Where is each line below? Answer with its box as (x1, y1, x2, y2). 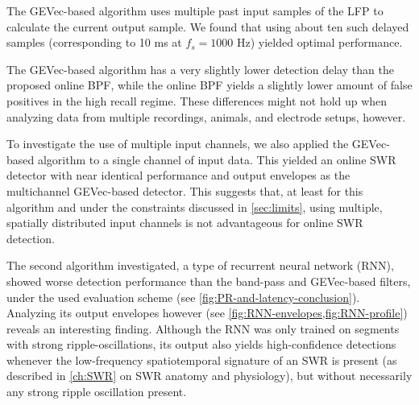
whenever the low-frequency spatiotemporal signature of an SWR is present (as (6, 351, 397, 368)
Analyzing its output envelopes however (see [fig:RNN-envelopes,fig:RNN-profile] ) (6, 304, 408, 321)
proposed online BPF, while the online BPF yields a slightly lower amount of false (6, 76, 413, 93)
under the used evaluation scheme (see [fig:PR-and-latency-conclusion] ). (6, 288, 360, 305)
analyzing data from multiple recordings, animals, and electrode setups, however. (6, 108, 406, 125)
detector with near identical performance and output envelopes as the (6, 167, 351, 184)
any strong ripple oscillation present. (6, 383, 187, 400)
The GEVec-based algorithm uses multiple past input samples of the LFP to (6, 2, 384, 19)
